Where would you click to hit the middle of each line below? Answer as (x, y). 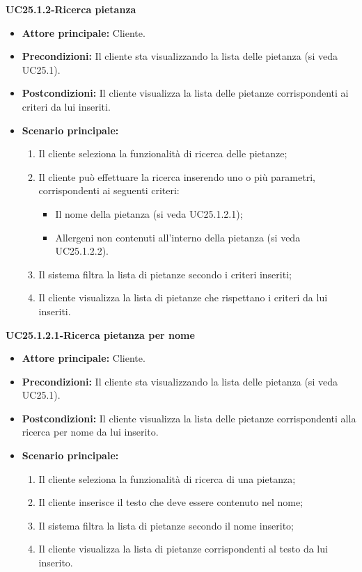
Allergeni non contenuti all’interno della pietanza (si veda (178, 237)
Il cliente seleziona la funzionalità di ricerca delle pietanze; (163, 153)
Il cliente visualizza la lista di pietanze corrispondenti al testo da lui (183, 549)
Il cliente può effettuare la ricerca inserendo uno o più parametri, (177, 176)
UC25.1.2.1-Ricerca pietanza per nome (100, 334)
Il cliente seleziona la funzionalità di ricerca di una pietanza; (167, 478)
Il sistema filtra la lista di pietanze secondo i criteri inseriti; (165, 274)
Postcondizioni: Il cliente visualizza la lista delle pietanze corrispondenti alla (189, 418)
